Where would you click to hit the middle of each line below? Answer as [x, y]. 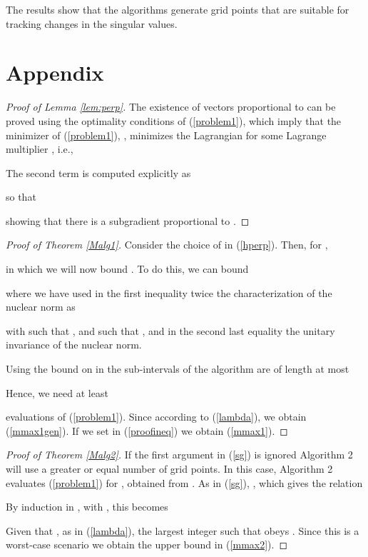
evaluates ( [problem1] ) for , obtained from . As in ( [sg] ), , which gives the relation [184, 482]
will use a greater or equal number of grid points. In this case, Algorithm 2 [169, 468]
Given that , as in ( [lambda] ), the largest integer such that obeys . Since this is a [183, 530]
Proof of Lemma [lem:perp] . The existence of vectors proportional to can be [171, 107]
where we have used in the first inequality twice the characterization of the [169, 292]
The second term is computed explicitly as [98, 172]
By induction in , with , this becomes [87, 507]
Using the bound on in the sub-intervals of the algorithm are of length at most [178, 369]
